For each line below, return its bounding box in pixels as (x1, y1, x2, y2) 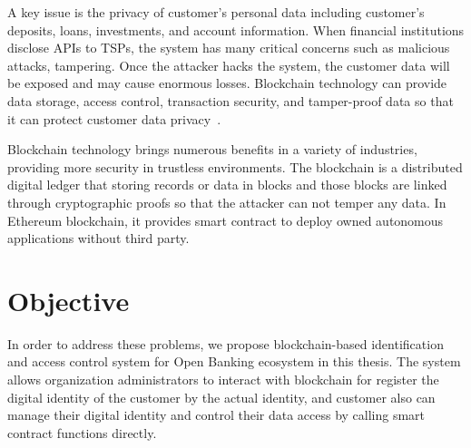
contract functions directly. (7, 423, 157, 442)
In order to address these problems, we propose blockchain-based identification (7, 334, 444, 353)
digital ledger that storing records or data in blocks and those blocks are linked (7, 175, 447, 194)
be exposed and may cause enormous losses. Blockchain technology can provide (7, 73, 447, 93)
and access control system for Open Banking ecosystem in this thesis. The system (7, 352, 461, 371)
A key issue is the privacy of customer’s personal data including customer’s (7, 3, 425, 21)
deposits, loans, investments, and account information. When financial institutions (7, 20, 465, 39)
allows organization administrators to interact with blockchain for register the (7, 370, 439, 389)
